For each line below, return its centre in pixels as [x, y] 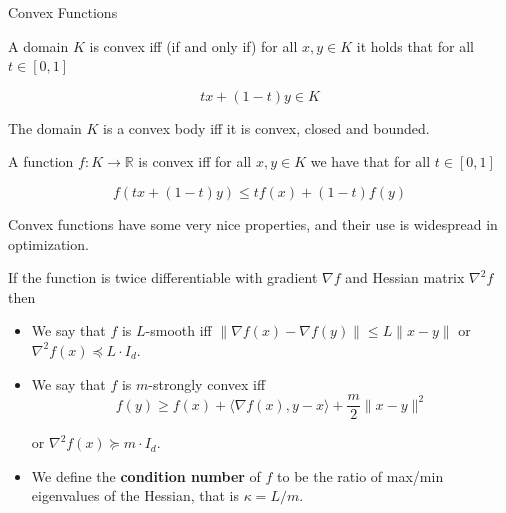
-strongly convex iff [207, 383]
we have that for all [370, 161]
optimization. [48, 243]
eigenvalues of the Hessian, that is [135, 495]
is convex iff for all [195, 161]
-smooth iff [178, 330]
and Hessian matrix [405, 277]
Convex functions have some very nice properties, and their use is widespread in [253, 223]
